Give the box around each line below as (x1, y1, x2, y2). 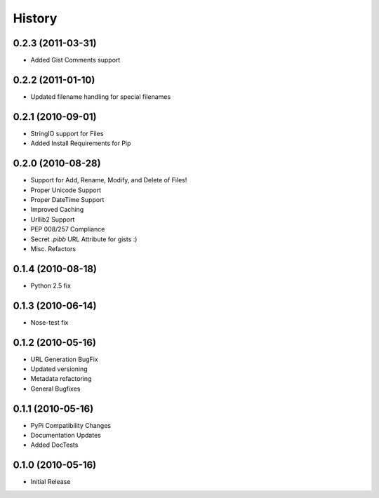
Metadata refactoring (30, 375, 92, 383)
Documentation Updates (30, 431, 101, 440)
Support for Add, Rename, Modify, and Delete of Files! (30, 176, 187, 184)
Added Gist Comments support (30, 56, 121, 65)
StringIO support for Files (30, 129, 104, 137)
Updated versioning (30, 365, 88, 373)
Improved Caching (30, 206, 84, 214)
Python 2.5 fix (30, 281, 72, 290)
